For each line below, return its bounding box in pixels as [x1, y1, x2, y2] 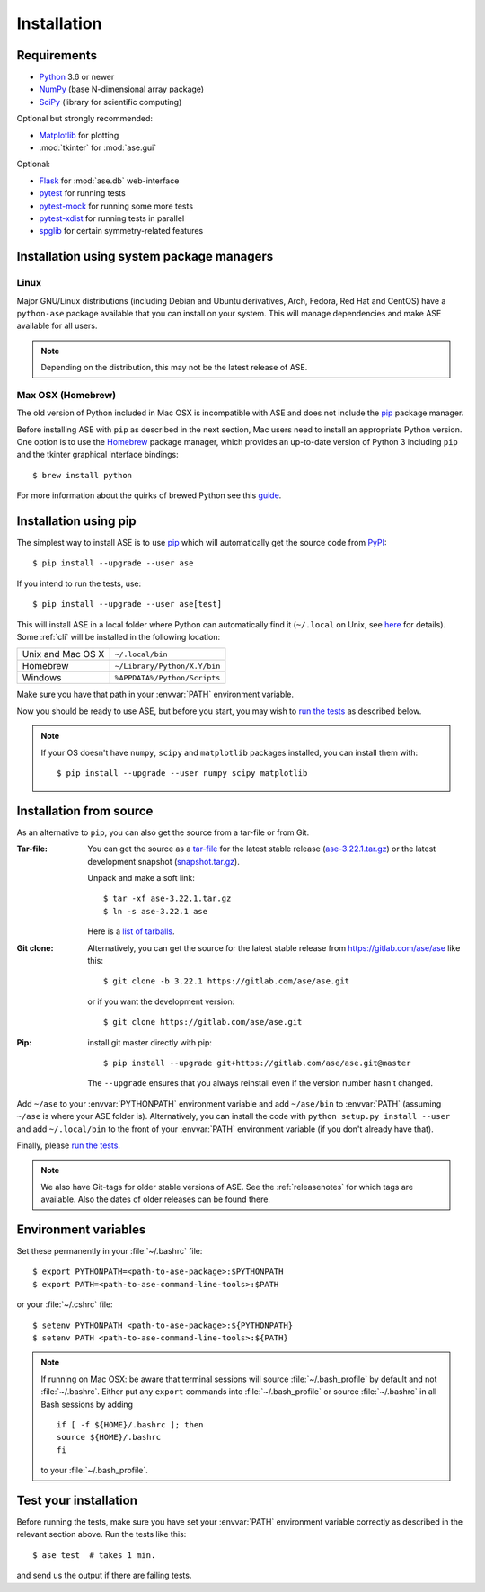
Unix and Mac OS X [22, 648, 105, 661]
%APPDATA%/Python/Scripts [114, 672, 221, 682]
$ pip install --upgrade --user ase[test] [32, 599, 223, 609]
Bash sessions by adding [40, 1399, 134, 1410]
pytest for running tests [39, 188, 126, 199]
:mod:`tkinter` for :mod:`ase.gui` [39, 142, 157, 153]
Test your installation [16, 1492, 138, 1508]
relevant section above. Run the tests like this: [16, 1529, 187, 1540]
